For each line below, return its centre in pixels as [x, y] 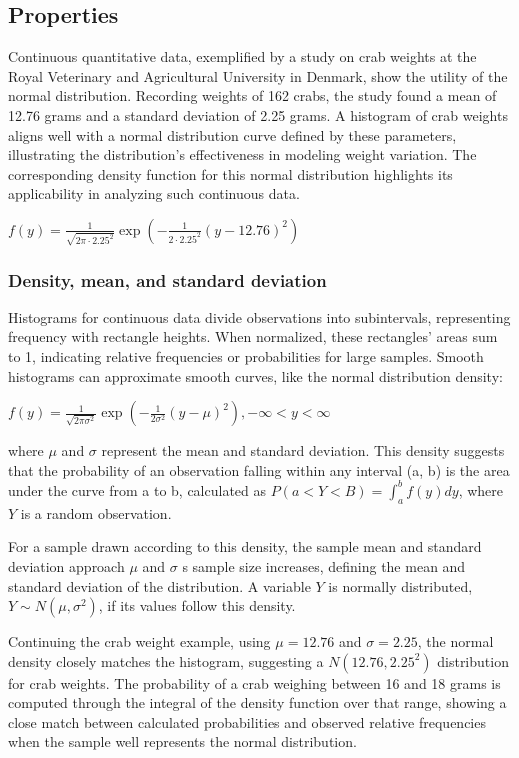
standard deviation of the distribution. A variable [159, 585]
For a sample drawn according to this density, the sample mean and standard [245, 546]
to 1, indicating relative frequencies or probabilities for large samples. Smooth [246, 356]
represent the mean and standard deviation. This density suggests [303, 450]
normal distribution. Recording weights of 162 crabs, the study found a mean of [252, 95]
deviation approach [66, 565]
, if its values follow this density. [197, 605]
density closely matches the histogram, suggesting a [166, 660]
